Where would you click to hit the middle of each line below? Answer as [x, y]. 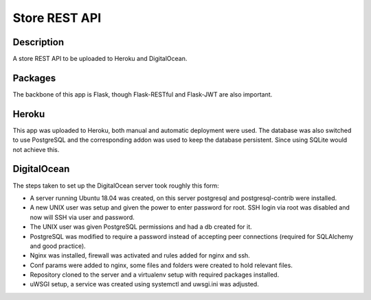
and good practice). [58, 246]
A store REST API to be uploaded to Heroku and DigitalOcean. [100, 59]
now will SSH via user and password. [82, 217]
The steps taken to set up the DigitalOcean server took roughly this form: [116, 186]
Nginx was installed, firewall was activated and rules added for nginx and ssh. [140, 255]
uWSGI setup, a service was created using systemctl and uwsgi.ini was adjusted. [144, 284]
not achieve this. [36, 149]
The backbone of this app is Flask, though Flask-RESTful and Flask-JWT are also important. [143, 94]
